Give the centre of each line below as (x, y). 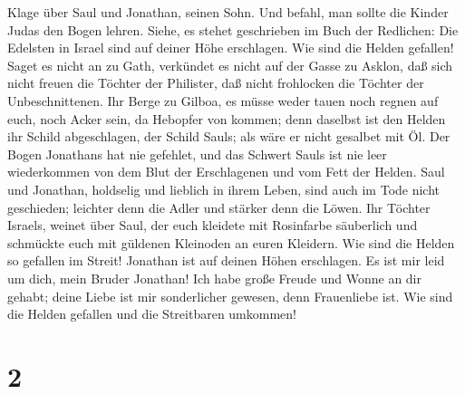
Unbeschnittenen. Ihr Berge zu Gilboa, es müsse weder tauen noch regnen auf (223, 100)
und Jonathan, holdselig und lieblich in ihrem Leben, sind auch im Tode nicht (224, 189)
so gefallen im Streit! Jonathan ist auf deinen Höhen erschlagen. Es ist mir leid (226, 260)
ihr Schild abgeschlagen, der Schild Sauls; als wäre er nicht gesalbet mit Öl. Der (229, 136)
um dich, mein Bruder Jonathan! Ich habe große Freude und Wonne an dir (215, 278)
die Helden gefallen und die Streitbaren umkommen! (152, 314)
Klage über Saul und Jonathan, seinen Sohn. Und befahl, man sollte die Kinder (228, 12)
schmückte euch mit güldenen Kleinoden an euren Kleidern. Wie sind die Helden (231, 242)
